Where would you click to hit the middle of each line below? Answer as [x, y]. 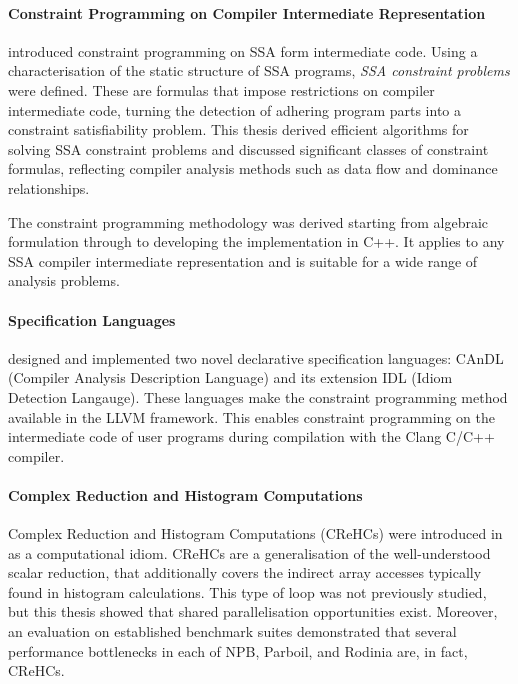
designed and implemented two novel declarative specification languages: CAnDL [256, 357]
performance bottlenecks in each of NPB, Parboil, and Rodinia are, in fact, [238, 650]
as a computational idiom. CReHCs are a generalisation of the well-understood [249, 552]
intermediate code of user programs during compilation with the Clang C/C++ [251, 436]
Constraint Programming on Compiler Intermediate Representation [247, 12]
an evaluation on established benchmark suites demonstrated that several [232, 631]
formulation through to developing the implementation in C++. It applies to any [256, 241]
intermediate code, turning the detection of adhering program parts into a [235, 109]
